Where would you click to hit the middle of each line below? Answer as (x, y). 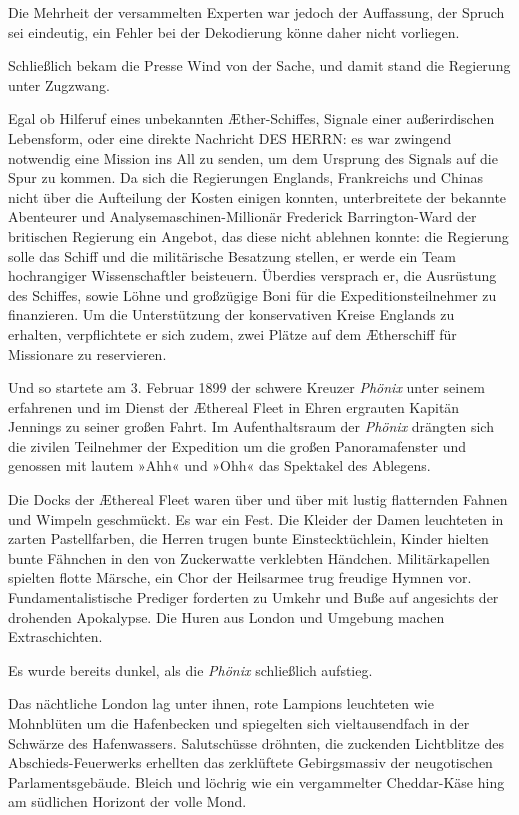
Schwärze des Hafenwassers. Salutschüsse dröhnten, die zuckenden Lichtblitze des (256, 742)
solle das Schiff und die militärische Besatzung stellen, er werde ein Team (232, 255)
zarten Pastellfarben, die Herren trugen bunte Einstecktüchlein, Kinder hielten (248, 538)
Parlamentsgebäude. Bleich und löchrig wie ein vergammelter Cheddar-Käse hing (256, 781)
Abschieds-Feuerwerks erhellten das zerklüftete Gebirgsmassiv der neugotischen (250, 762)
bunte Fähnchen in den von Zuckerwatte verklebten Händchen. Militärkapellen (249, 557)
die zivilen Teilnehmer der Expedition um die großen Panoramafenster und (237, 445)
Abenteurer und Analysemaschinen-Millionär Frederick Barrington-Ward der (242, 216)
